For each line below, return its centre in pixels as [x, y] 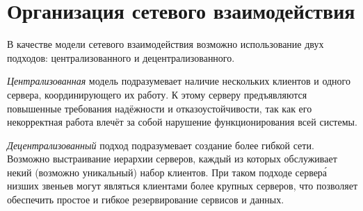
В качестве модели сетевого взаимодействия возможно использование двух [166, 44]
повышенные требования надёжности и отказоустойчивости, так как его [160, 108]
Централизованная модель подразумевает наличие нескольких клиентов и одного [179, 81]
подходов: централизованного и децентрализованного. [121, 57]
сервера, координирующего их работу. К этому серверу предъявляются [157, 94]
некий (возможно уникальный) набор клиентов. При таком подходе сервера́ [167, 172]
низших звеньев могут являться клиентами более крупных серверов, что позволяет [183, 186]
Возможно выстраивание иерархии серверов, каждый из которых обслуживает [172, 159]
